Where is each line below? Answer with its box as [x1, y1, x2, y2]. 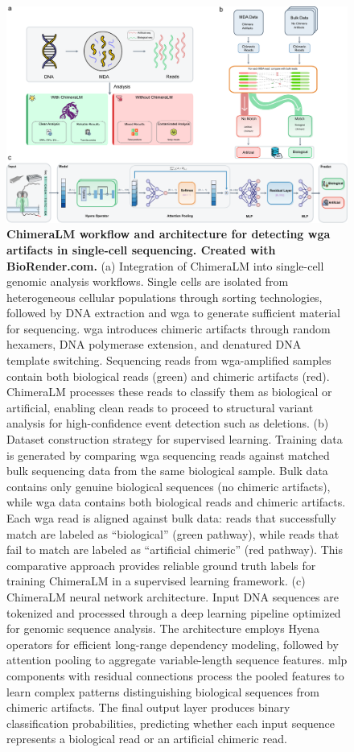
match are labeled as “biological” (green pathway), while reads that [6, 525, 340, 542]
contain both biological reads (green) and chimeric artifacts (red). [6, 367, 330, 384]
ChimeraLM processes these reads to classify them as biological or [6, 383, 332, 400]
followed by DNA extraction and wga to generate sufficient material [6, 304, 340, 321]
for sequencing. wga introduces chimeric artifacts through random [6, 320, 331, 337]
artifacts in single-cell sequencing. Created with [6, 241, 276, 258]
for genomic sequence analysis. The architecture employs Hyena [6, 620, 319, 637]
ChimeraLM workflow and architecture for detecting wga [6, 225, 331, 242]
